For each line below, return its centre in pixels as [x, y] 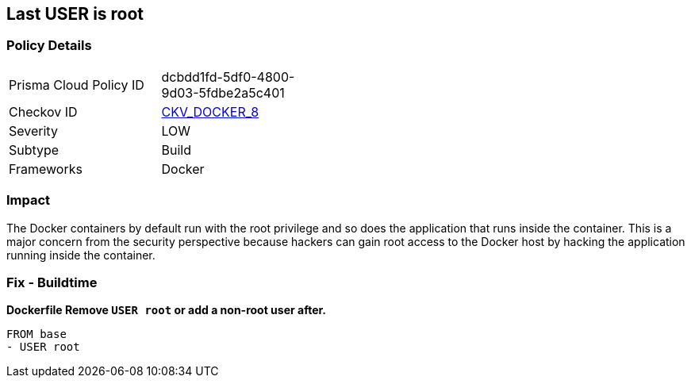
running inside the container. [81, 255]
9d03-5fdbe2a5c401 [223, 92]
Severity [33, 131]
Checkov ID [43, 111]
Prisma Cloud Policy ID [77, 84]
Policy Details [49, 46]
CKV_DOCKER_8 [210, 111]
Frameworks [46, 169]
